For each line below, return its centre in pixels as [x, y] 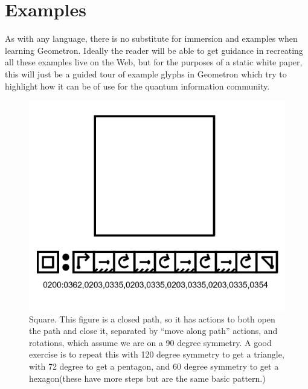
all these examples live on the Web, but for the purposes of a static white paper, [154, 62]
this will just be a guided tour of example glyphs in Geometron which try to [146, 74]
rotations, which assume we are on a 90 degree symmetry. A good [150, 342]
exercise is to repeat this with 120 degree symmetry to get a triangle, [157, 354]
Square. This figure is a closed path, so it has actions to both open [152, 319]
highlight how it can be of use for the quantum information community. [137, 86]
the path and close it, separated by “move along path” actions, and [153, 331]
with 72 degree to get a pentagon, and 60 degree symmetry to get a [154, 366]
